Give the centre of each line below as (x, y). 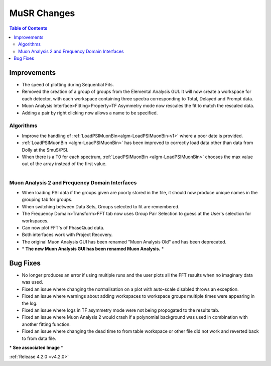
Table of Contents (28, 28)
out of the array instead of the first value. (64, 164)
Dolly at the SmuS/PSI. (45, 150)
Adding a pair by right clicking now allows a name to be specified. (90, 112)
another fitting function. (46, 324)
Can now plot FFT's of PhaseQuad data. (63, 228)
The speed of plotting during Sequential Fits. (68, 85)
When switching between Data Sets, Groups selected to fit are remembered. (101, 206)
